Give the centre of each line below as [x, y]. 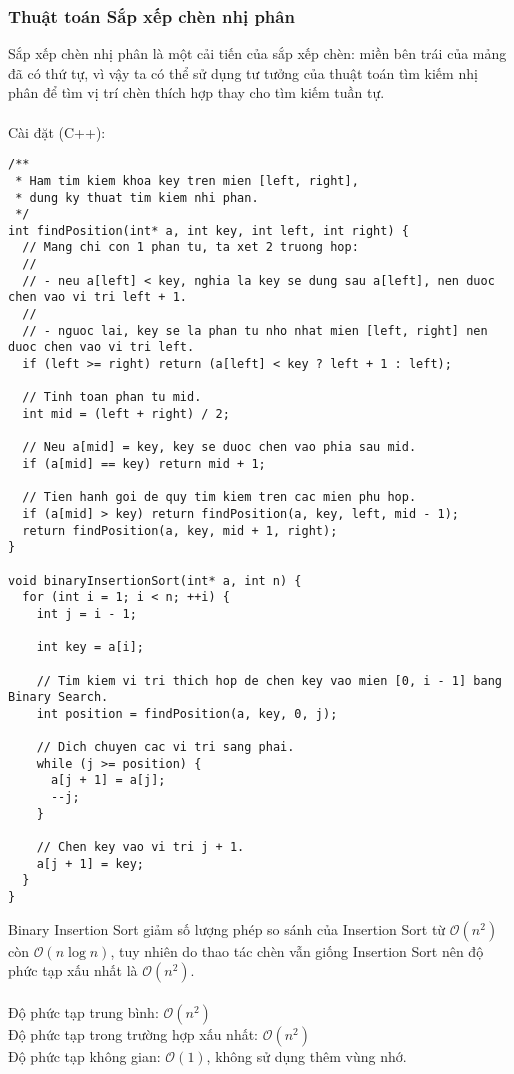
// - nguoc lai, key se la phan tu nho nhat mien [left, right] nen [255, 330]
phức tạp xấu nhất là [73, 970]
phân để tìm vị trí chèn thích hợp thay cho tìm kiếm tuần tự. [196, 92]
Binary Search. [58, 697]
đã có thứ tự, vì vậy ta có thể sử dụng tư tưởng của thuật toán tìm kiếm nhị [243, 72]
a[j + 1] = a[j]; [108, 780]
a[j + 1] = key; [90, 863]
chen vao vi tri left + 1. [97, 297]
